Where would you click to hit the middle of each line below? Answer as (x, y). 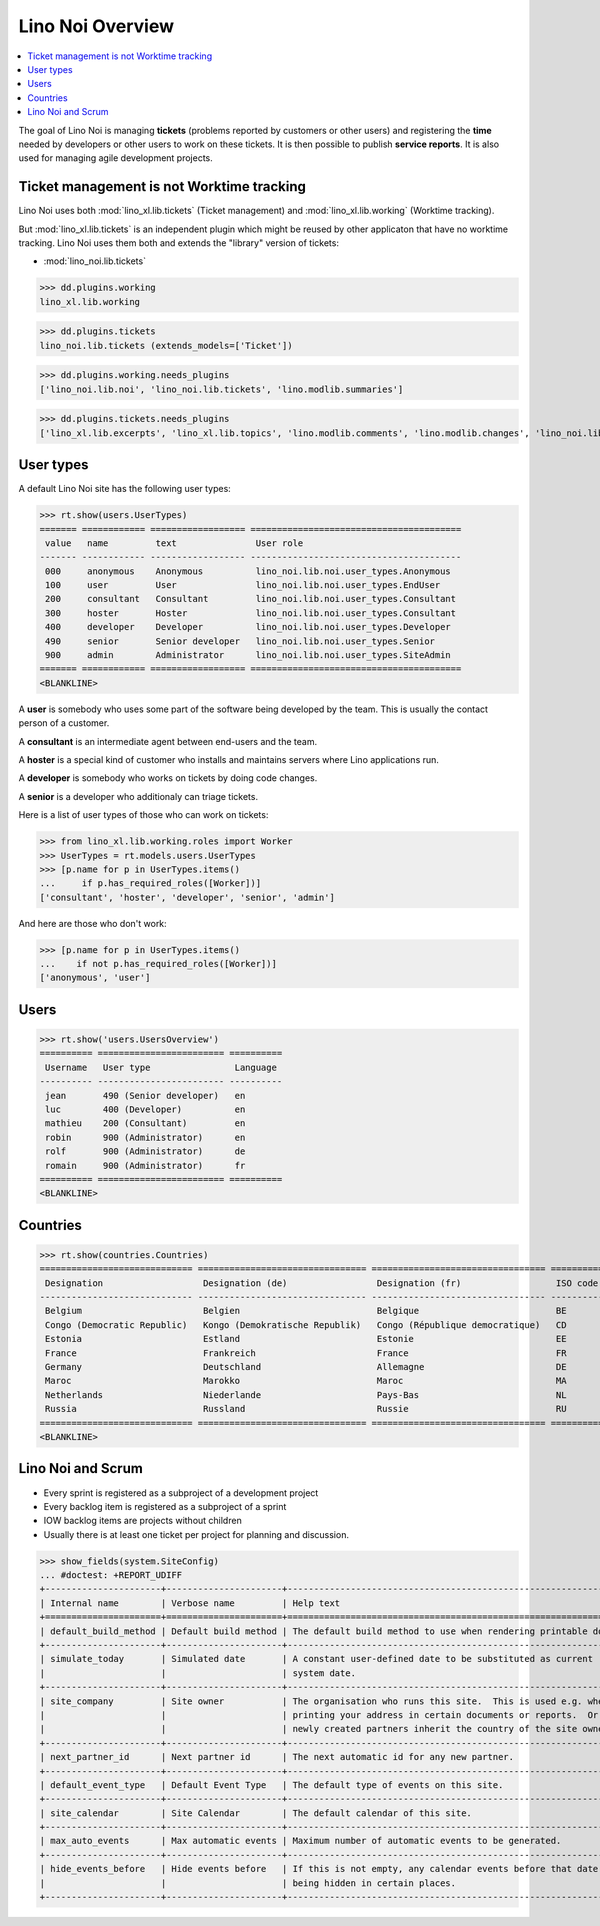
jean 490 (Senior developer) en (145, 1095)
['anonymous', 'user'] (95, 978)
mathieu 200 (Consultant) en (145, 1123)
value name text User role (174, 543)
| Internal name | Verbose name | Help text (190, 1603)
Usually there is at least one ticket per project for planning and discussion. (196, 1534)
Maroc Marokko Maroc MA (306, 1381)
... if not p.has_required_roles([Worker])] (158, 964)
